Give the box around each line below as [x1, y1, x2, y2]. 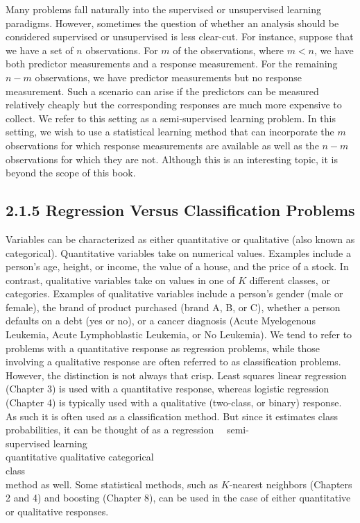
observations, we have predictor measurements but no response [35, 69, 302, 84]
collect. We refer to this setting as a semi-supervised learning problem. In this [6, 110, 336, 125]
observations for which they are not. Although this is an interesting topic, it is [6, 151, 338, 166]
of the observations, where [173, 42, 284, 57]
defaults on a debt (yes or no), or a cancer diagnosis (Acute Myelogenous [6, 313, 316, 328]
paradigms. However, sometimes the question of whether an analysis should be [6, 15, 339, 30]
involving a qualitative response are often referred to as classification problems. [6, 354, 341, 369]
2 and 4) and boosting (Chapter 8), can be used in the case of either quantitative [6, 490, 351, 505]
